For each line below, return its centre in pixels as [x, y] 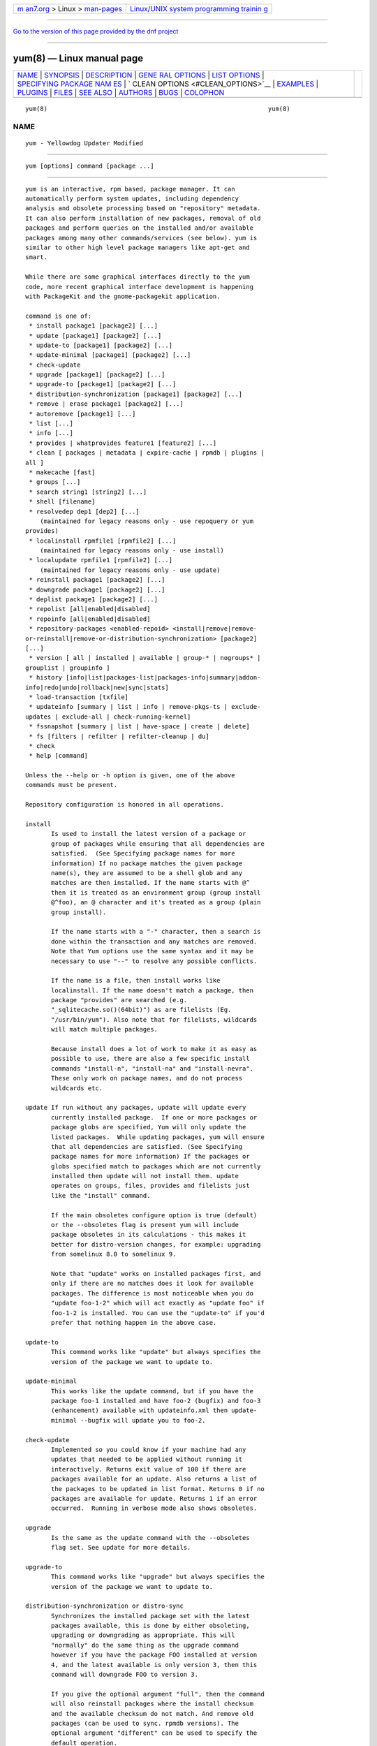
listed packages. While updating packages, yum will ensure [158, 1137]
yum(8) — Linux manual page [78, 58]
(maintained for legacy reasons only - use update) [130, 570]
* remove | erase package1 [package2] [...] [106, 404]
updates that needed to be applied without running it [147, 1459]
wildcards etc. [77, 1088]
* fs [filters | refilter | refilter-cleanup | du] [119, 736]
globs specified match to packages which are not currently [156, 1166]
